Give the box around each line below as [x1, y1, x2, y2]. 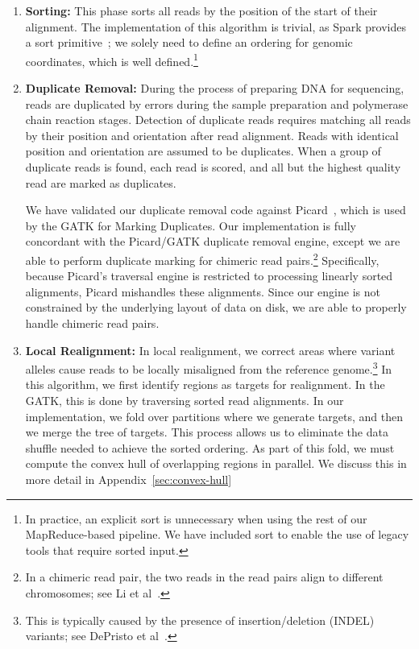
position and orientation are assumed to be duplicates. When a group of [25, 143, 381, 159]
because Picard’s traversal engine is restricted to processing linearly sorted [25, 267, 393, 284]
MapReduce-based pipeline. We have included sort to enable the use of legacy [25, 526, 409, 543]
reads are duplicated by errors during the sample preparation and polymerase [25, 95, 409, 112]
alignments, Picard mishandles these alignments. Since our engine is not [25, 283, 380, 300]
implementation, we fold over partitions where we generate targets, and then [25, 407, 403, 424]
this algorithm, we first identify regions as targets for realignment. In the [25, 376, 385, 393]
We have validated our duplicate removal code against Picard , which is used [25, 201, 406, 218]
